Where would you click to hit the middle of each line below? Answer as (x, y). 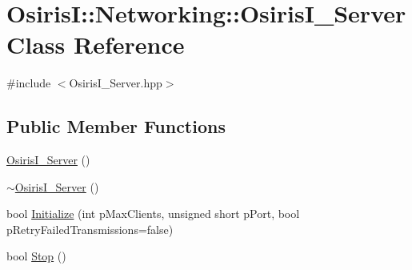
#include (29, 83)
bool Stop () (36, 256)
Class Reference (96, 44)
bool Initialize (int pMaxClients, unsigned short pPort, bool (153, 214)
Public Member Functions (116, 126)
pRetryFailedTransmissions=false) (90, 229)
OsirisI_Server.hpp (116, 83)
